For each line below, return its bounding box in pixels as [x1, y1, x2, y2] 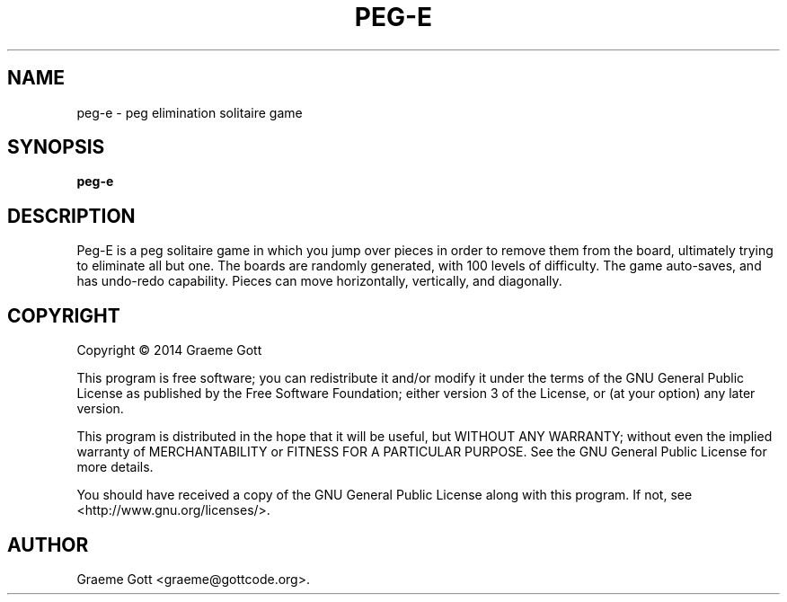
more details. [76, 459, 154, 475]
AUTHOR [7, 533, 89, 556]
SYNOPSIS [7, 136, 105, 159]
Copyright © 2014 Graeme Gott [76, 342, 262, 359]
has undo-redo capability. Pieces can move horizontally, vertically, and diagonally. [76, 273, 562, 289]
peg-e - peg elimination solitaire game [76, 104, 303, 120]
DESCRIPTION [7, 204, 136, 227]
